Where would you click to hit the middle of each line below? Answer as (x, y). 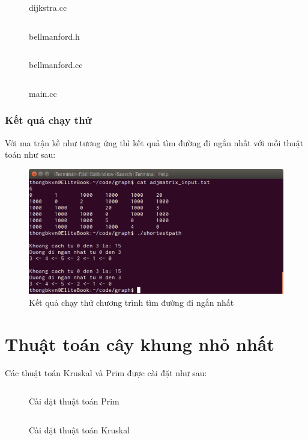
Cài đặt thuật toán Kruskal (80, 429)
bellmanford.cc (56, 65)
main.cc (43, 93)
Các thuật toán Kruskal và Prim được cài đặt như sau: (106, 372)
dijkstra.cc (48, 7)
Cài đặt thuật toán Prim (74, 401)
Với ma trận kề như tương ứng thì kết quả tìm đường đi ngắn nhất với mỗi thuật (154, 142)
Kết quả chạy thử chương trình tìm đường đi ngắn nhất (131, 302)
